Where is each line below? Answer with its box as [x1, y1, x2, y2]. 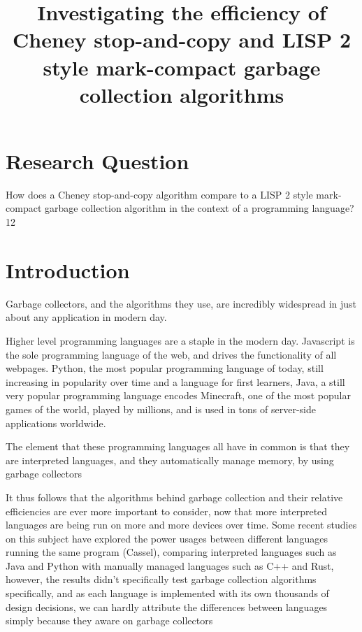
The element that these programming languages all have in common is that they [6, 439, 350, 454]
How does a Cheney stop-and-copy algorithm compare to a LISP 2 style [6, 187, 313, 201]
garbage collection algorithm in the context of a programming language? [44, 201, 354, 215]
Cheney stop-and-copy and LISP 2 [13, 25, 351, 54]
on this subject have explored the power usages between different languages [6, 531, 328, 545]
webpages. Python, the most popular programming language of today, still [6, 361, 324, 375]
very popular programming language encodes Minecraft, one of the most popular [6, 388, 351, 403]
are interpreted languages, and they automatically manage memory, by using [6, 452, 334, 467]
